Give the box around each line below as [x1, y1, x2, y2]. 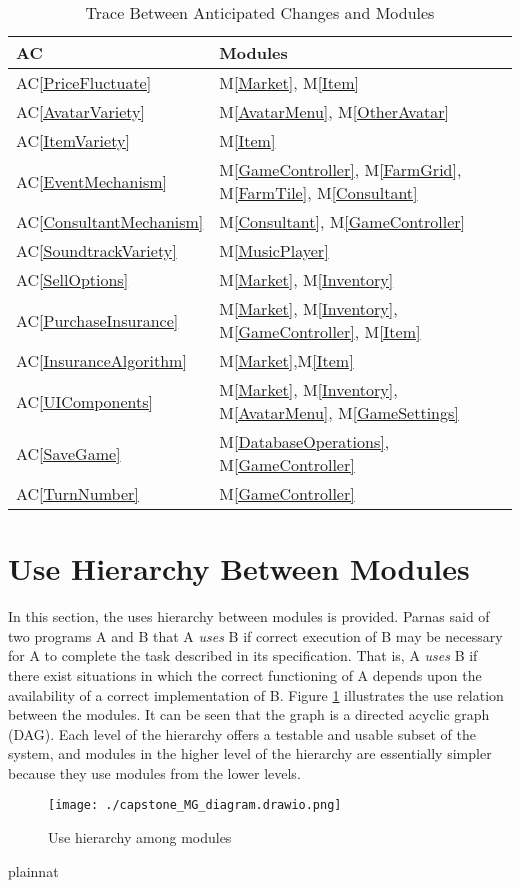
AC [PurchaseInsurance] [16, 308, 179, 332]
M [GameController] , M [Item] [219, 320, 421, 343]
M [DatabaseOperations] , [219, 430, 390, 453]
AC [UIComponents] [16, 389, 153, 413]
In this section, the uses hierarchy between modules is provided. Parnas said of [8, 606, 490, 627]
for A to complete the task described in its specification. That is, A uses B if [8, 645, 478, 666]
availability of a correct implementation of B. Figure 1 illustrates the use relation [8, 684, 504, 705]
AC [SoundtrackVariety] [16, 239, 177, 262]
